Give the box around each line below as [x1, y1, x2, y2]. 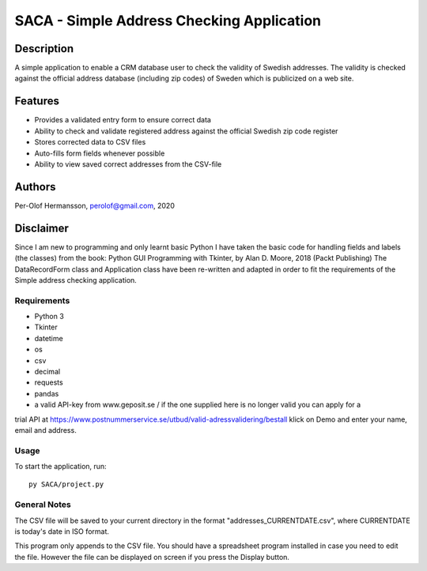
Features [14, 95, 59, 108]
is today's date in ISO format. [14, 527, 110, 536]
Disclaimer [14, 221, 69, 235]
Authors [14, 180, 56, 193]
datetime [34, 333, 63, 343]
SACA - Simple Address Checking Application [14, 12, 322, 29]
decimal [34, 367, 61, 376]
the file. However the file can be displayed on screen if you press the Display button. [14, 552, 290, 562]
